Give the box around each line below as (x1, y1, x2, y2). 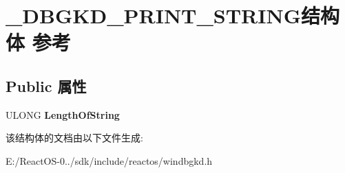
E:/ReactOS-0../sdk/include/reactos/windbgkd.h (6, 153, 213, 168)
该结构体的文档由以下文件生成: (6, 130, 143, 145)
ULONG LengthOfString (6, 107, 120, 122)
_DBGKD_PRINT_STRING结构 (6, 1, 339, 30)
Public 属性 (6, 75, 87, 96)
